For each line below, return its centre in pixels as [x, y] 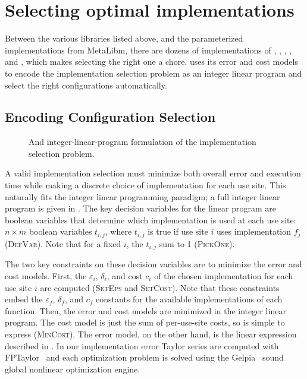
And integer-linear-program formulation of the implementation [142, 142]
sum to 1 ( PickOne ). [197, 243]
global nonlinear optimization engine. [73, 369]
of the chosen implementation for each [224, 275]
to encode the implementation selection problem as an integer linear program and [153, 73]
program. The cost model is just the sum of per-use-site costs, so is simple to [145, 322]
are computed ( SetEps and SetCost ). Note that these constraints [160, 287]
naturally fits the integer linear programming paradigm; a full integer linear [142, 196]
